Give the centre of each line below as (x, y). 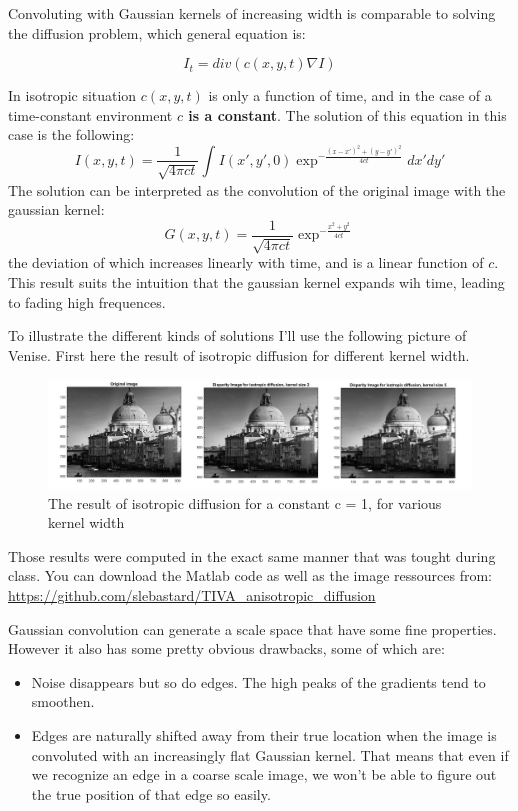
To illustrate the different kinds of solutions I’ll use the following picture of (237, 335)
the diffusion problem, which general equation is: (157, 32)
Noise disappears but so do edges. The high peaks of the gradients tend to (258, 681)
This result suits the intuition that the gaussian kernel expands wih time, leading (256, 282)
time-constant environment (90, 114)
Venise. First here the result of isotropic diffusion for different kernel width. (239, 354)
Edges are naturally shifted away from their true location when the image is (264, 735)
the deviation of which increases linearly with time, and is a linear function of (246, 262)
